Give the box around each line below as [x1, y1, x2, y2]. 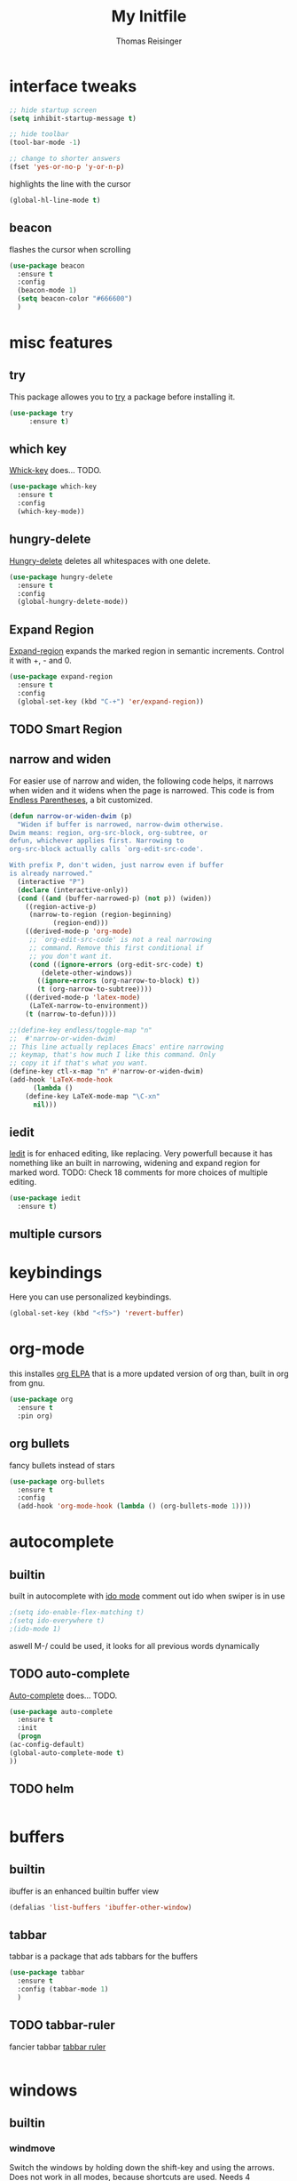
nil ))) [32, 1100, 58, 1109]
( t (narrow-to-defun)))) [25, 1010, 117, 1018]
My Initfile [111, 6, 187, 27]
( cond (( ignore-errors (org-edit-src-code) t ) [28, 960, 204, 969]
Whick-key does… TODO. [9, 465, 102, 476]
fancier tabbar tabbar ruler [9, 2041, 106, 2052]
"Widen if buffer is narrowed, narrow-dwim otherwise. [17, 820, 224, 829]
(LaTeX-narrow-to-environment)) [28, 1002, 149, 1010]
